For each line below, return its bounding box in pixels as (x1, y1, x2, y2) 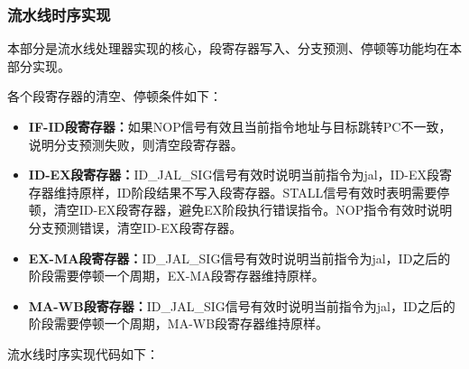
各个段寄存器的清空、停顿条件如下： (7, 87, 222, 106)
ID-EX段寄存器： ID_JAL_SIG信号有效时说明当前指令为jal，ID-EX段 (28, 165, 440, 184)
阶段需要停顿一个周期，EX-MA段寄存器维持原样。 (28, 266, 325, 285)
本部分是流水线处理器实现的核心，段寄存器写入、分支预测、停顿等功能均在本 (7, 39, 462, 58)
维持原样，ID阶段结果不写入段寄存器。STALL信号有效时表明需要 (53, 182, 437, 201)
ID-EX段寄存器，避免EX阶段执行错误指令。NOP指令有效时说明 (78, 200, 453, 219)
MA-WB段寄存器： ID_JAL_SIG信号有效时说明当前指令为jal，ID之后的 (28, 296, 455, 315)
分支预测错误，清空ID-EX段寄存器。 (28, 217, 243, 236)
